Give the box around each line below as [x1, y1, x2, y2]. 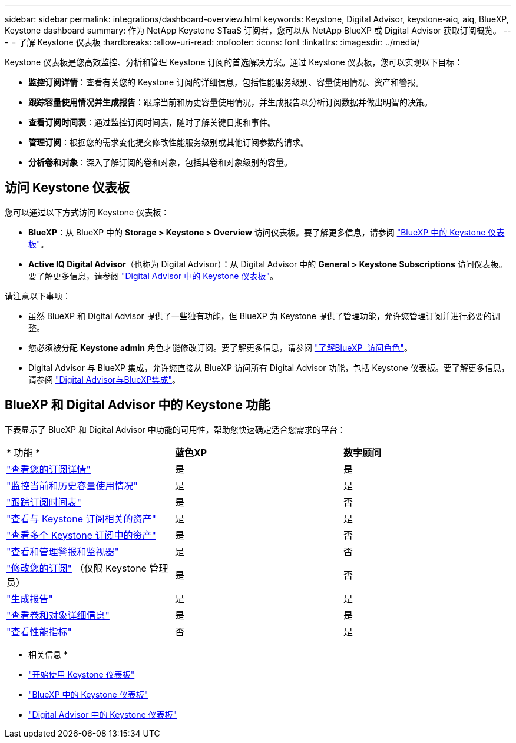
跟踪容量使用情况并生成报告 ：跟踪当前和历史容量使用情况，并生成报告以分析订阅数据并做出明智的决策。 [28, 97, 432, 107]
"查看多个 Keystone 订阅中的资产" [6, 529, 156, 541]
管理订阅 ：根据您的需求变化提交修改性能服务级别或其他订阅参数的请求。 [28, 137, 309, 147]
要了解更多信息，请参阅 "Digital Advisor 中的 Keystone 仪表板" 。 [28, 270, 278, 281]
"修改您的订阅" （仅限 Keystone [6, 562, 147, 574]
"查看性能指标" [6, 625, 72, 638]
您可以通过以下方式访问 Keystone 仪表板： [5, 207, 170, 217]
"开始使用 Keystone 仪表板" [28, 669, 135, 679]
